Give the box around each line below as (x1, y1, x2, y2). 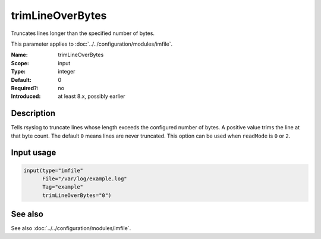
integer (58, 68, 75, 75)
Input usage (11, 148, 56, 158)
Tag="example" (42, 184, 83, 190)
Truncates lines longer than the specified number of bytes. (11, 30, 155, 37)
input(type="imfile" (23, 167, 83, 174)
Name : (11, 51, 28, 59)
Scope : (11, 59, 29, 66)
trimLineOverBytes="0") (42, 192, 112, 199)
